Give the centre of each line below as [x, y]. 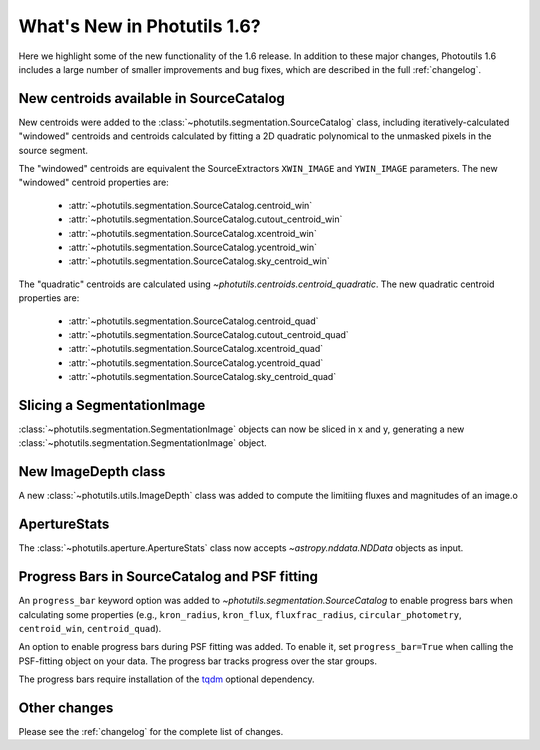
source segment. [53, 150]
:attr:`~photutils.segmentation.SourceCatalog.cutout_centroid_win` [205, 219]
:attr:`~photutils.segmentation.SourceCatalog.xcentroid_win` [192, 233]
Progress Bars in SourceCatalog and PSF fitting [168, 576]
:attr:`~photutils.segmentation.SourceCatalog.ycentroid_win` [192, 247]
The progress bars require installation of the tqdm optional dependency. [166, 679]
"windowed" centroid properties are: [93, 182]
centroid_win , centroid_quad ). [90, 628]
